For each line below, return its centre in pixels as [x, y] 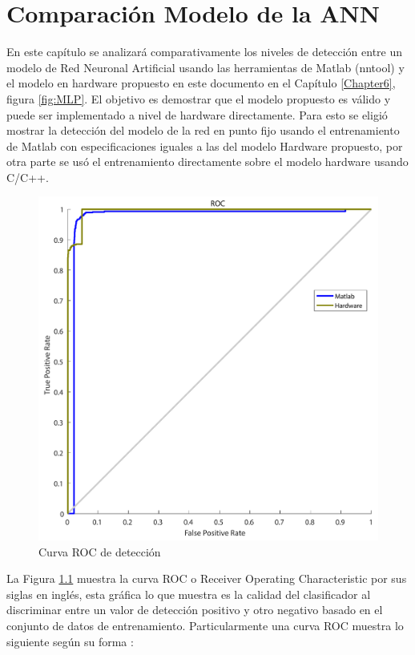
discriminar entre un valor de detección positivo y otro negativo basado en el [195, 610]
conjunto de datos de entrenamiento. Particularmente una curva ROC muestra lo [205, 626]
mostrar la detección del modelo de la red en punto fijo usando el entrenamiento [203, 130]
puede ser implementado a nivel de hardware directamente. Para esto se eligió [197, 114]
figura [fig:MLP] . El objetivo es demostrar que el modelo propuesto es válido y [199, 98]
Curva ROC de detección [100, 551]
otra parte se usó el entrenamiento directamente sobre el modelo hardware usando [207, 162]
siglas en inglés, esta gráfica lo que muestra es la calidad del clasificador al [189, 594]
